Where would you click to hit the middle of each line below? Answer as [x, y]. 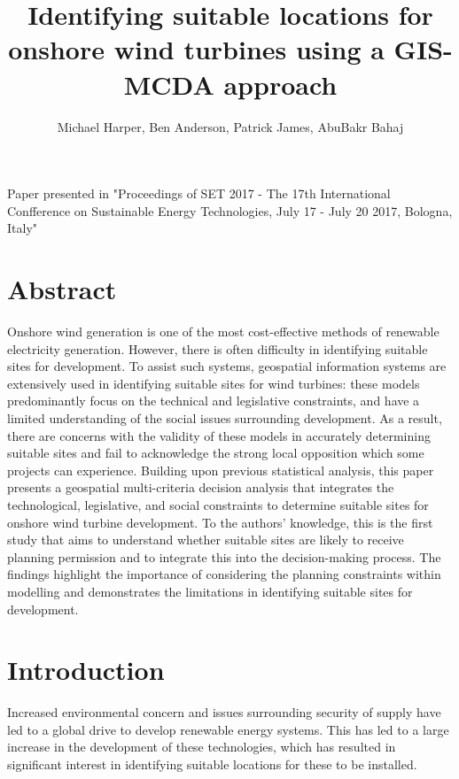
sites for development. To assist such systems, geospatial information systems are [227, 366]
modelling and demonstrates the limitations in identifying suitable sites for [210, 591]
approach [280, 84]
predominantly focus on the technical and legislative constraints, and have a [214, 401]
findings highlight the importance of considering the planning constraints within [224, 574]
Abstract [62, 289]
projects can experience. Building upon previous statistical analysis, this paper [221, 470]
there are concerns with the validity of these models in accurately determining [219, 435]
